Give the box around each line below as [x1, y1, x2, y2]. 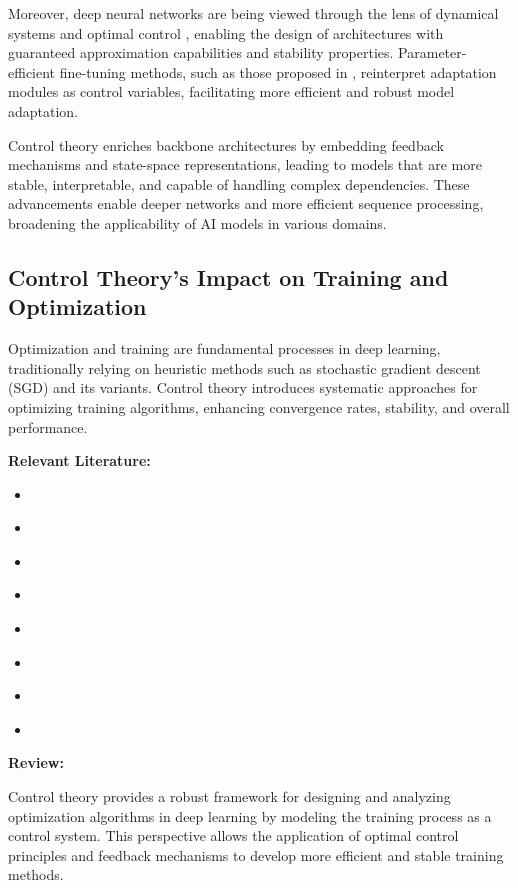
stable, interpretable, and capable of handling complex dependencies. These [8, 173, 470, 194]
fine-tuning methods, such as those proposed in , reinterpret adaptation [59, 61, 497, 82]
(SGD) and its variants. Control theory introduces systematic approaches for [8, 377, 478, 398]
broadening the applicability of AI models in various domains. [8, 212, 387, 233]
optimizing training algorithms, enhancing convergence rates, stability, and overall [8, 396, 510, 417]
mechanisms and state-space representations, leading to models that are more [8, 154, 482, 175]
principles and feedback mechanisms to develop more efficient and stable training [8, 844, 504, 865]
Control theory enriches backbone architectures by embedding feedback [8, 134, 444, 155]
